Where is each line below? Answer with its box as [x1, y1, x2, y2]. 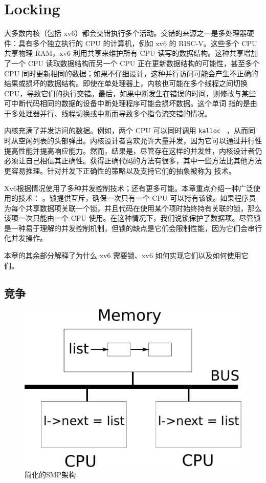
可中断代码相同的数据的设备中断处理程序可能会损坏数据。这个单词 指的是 [4, 98, 250, 109]
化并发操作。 [4, 233, 47, 243]
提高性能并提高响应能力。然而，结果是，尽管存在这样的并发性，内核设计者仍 [4, 145, 262, 156]
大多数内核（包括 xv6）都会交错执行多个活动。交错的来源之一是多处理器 [4, 28, 247, 38]
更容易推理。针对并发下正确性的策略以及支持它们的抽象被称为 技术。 [4, 165, 236, 176]
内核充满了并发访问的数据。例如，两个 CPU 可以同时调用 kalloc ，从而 [4, 125, 248, 136]
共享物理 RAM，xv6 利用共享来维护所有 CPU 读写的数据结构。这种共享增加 [4, 48, 258, 58]
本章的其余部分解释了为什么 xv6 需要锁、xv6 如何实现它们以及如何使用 [4, 250, 241, 261]
